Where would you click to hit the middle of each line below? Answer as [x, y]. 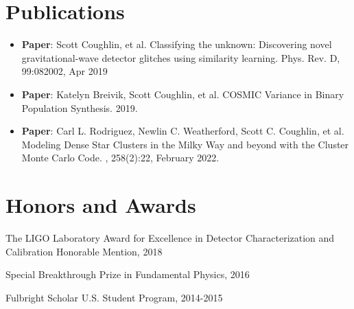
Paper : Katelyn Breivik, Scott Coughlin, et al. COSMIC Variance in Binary [183, 94]
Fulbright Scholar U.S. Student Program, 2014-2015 [114, 297]
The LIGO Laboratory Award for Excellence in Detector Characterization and [170, 238]
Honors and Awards [101, 205]
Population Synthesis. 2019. [80, 107]
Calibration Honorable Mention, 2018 [84, 251]
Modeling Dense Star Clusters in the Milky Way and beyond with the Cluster [185, 144]
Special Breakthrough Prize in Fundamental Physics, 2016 [128, 274]
